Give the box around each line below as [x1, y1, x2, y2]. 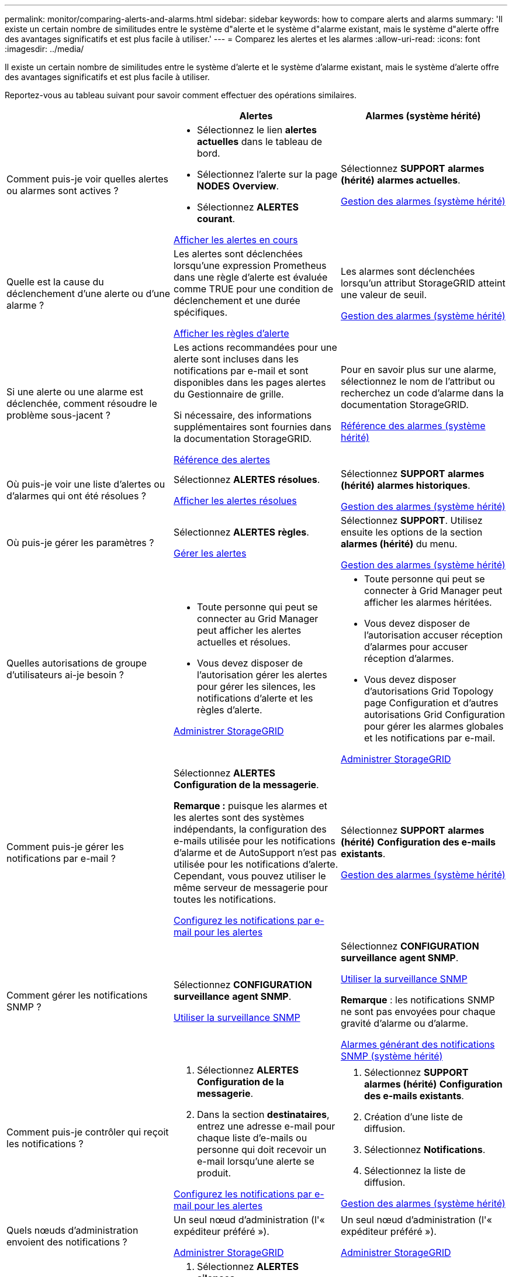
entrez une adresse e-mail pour [196, 1120, 335, 1132]
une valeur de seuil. [340, 289, 427, 301]
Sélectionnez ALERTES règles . [173, 526, 309, 538]
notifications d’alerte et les [196, 692, 313, 704]
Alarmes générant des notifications [340, 1038, 495, 1050]
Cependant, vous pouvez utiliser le [173, 870, 326, 882]
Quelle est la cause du [6, 276, 104, 288]
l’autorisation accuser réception [364, 629, 503, 641]
